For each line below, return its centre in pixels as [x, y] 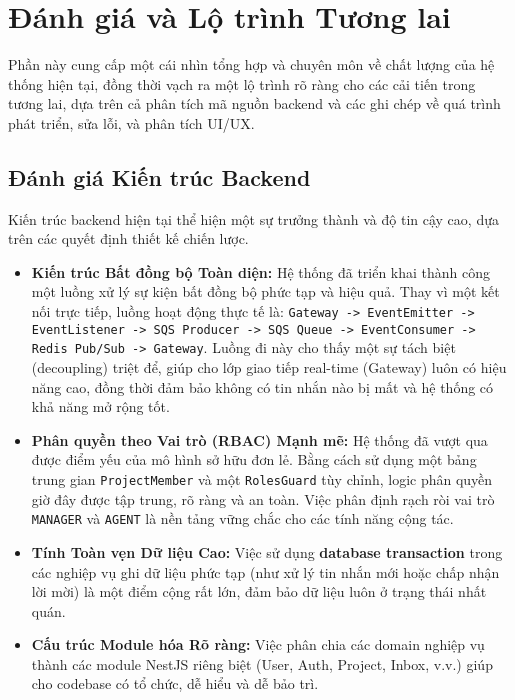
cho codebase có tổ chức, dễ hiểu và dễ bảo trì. [175, 683]
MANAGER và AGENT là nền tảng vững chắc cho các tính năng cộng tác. [242, 518]
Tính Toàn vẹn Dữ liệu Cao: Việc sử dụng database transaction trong [267, 551]
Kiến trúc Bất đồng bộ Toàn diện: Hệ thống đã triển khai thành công [261, 271]
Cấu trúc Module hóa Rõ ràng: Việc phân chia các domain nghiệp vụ [258, 644]
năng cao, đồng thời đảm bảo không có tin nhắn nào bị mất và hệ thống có [262, 386]
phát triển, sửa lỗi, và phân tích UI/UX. [131, 122]
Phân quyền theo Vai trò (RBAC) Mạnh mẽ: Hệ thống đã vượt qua [259, 439]
